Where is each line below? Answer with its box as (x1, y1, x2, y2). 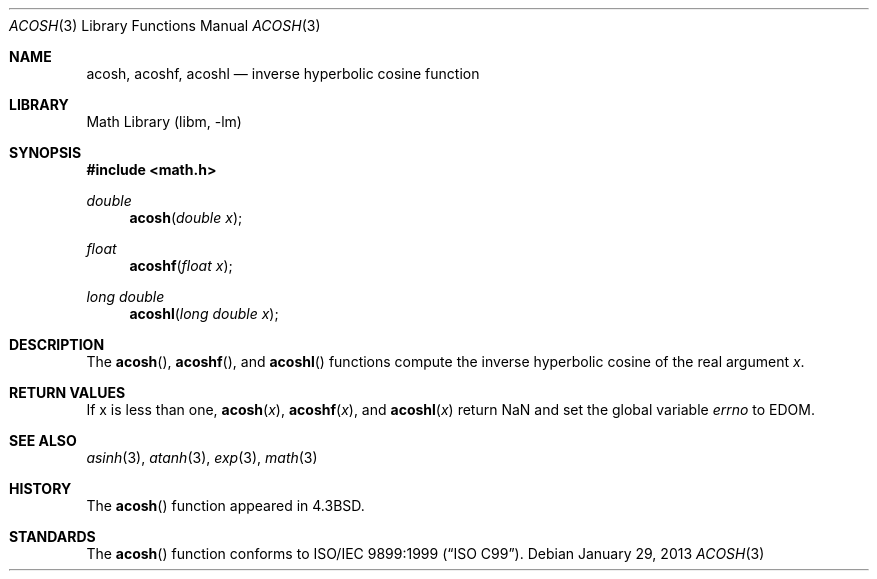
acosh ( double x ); (129, 209, 243, 226)
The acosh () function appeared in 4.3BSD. (86, 497, 365, 514)
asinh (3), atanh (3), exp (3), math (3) (86, 449, 318, 466)
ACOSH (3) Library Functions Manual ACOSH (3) (9, 17, 321, 34)
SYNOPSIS (9, 144, 82, 161)
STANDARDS (9, 528, 96, 545)
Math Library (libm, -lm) (86, 113, 242, 130)
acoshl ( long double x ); (129, 305, 279, 322)
